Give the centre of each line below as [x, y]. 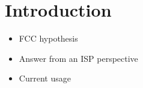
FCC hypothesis [48, 38]
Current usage [45, 78]
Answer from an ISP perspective [78, 58]
